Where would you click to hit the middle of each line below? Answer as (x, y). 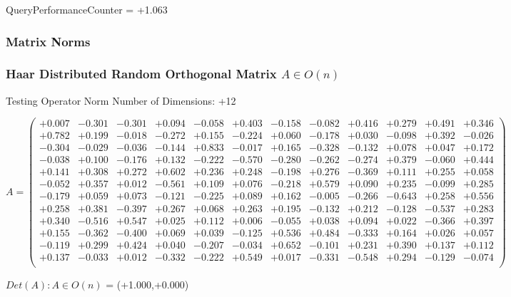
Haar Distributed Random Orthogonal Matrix (141, 74)
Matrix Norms (48, 41)
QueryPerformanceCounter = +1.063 (87, 9)
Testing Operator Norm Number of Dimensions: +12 (121, 100)
